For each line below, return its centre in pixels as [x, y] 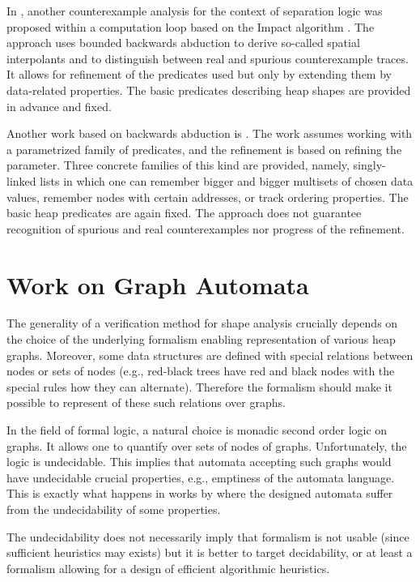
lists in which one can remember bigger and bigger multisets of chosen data [227, 180]
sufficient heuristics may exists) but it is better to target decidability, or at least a [210, 552]
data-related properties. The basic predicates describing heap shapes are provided [209, 90]
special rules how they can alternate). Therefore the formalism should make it [199, 386]
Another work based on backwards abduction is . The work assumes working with [210, 133]
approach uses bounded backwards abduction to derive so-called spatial [183, 43]
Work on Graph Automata [158, 284]
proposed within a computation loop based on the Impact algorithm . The [191, 26]
